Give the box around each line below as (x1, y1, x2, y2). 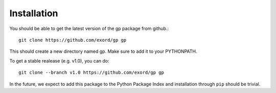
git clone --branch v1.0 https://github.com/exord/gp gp (18, 70, 165, 76)
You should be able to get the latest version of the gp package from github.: (9, 25, 169, 32)
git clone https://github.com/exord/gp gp (18, 37, 127, 43)
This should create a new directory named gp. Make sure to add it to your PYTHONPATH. (9, 48, 197, 54)
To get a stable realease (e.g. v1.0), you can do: (9, 57, 109, 64)
